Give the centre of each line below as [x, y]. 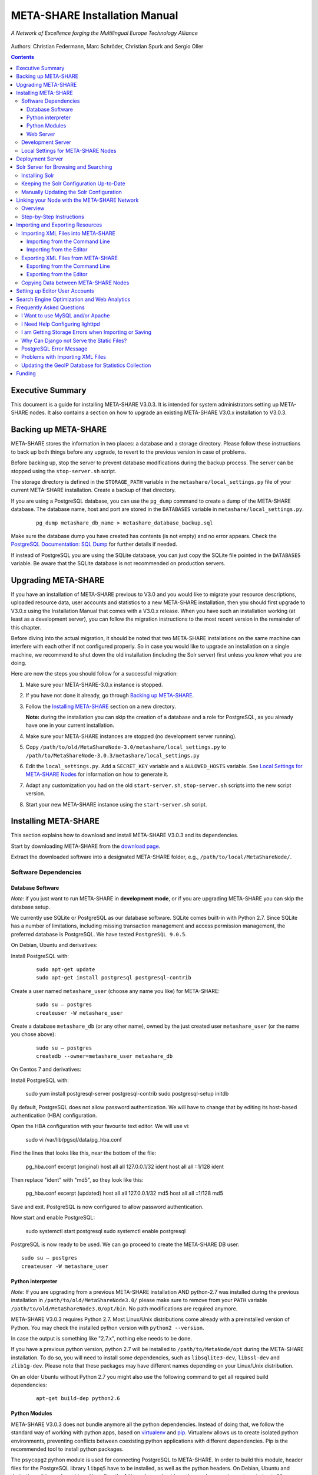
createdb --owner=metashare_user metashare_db [105, 1056]
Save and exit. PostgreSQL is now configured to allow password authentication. [107, 1207]
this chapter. [26, 627]
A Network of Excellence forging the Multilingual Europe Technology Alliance [105, 33]
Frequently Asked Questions [50, 307]
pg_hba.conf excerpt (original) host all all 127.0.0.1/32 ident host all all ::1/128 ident [125, 1166]
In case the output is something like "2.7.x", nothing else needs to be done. [102, 1339]
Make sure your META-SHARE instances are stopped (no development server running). [131, 736]
